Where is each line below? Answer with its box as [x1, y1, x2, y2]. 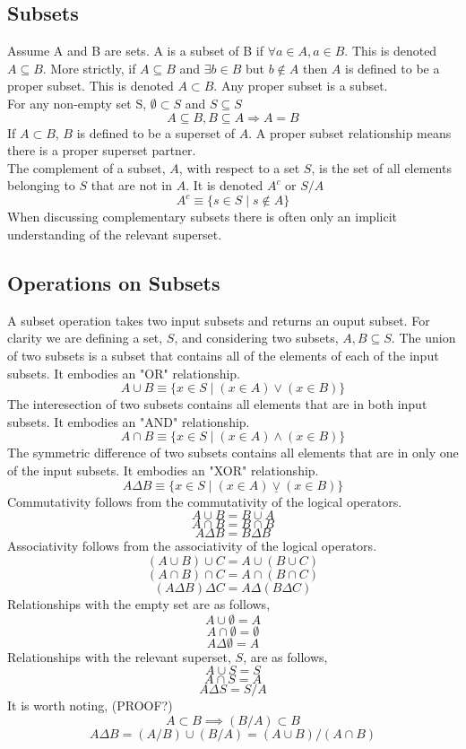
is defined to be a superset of [76, 123, 236, 142]
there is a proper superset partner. [7, 141, 196, 160]
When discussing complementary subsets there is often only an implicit [7, 207, 397, 226]
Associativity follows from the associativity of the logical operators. [7, 536, 377, 555]
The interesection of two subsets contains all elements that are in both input [7, 395, 427, 414]
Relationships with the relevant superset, [7, 647, 231, 666]
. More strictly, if [42, 58, 136, 77]
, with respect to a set [178, 158, 300, 177]
